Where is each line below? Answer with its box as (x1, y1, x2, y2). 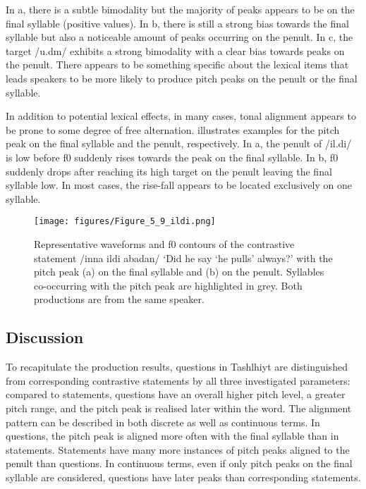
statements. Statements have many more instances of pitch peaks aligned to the (6, 442, 350, 457)
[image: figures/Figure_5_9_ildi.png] (34, 216, 216, 227)
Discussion (6, 326, 84, 348)
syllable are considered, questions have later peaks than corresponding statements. (6, 469, 361, 484)
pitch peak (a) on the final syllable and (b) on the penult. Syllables (34, 264, 324, 279)
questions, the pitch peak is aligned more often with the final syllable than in (6, 428, 339, 443)
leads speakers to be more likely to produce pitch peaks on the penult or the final (6, 70, 358, 85)
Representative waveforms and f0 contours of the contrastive (34, 236, 295, 251)
